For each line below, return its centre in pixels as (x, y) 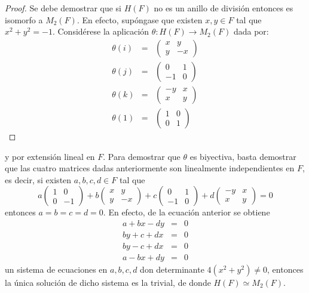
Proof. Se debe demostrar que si (63, 8)
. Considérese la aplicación (101, 31)
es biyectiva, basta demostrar (243, 156)
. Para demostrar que (142, 156)
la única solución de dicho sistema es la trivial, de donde (108, 282)
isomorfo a (24, 19)
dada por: (251, 31)
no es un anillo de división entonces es (224, 8)
